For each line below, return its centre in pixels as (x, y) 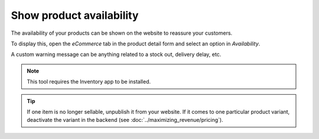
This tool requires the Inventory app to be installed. (89, 82)
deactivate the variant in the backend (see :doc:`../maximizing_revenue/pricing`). (125, 120)
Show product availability (75, 15)
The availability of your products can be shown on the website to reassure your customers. (122, 33)
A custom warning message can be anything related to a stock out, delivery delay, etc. (116, 54)
